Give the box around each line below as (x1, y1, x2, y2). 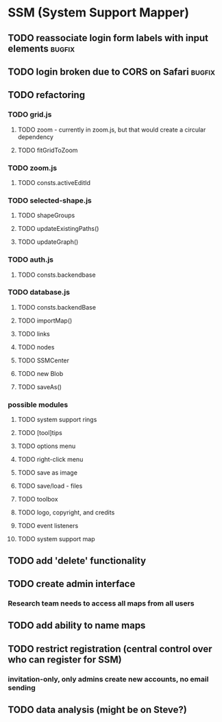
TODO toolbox (17, 495, 58, 503)
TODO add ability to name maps (8, 620, 146, 632)
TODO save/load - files (17, 482, 83, 490)
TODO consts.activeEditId (17, 178, 91, 186)
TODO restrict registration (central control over (8, 643, 212, 655)
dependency (17, 132, 54, 141)
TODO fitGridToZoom (17, 146, 78, 154)
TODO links (17, 329, 51, 338)
